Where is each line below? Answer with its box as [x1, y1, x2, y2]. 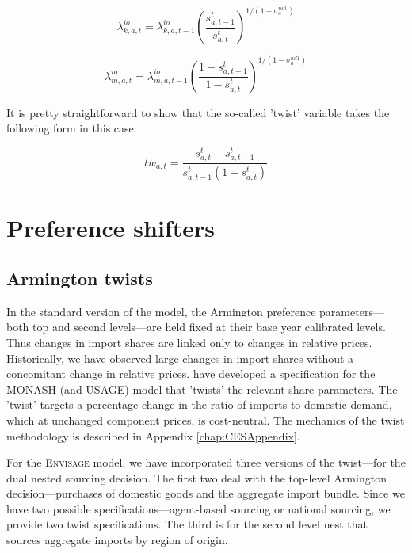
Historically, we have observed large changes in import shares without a [6, 349, 354, 366]
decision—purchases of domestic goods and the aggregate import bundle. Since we [6, 485, 405, 502]
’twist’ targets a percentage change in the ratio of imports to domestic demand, [6, 396, 392, 413]
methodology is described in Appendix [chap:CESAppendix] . [6, 427, 300, 444]
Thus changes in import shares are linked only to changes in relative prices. [6, 334, 372, 350]
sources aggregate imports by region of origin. [6, 532, 228, 548]
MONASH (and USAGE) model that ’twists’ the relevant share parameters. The [6, 380, 398, 397]
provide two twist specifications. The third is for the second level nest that [6, 516, 368, 532]
